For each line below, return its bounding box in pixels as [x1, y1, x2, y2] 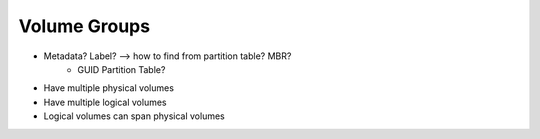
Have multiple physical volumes [43, 82, 175, 94]
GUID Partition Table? [77, 63, 166, 75]
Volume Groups [18, 15, 150, 37]
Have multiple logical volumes [43, 96, 167, 108]
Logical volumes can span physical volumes [43, 110, 225, 122]
